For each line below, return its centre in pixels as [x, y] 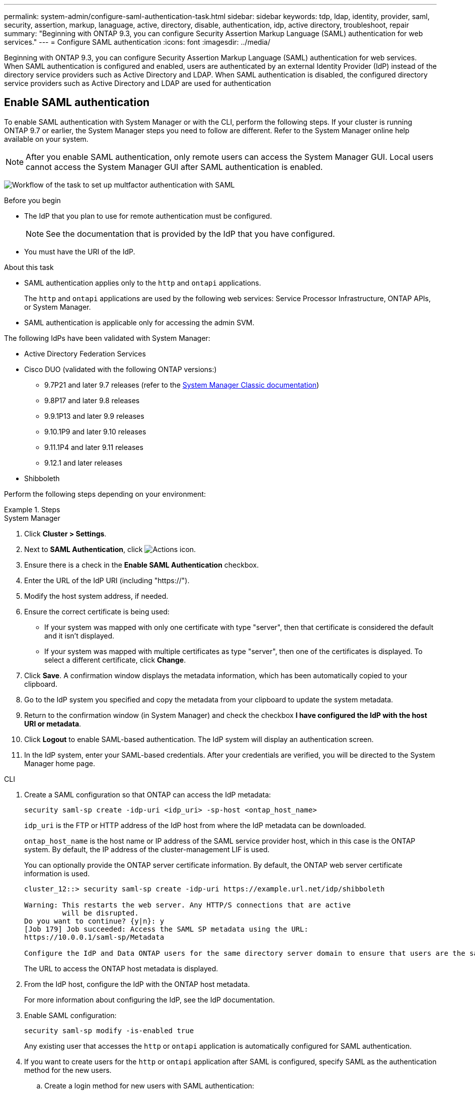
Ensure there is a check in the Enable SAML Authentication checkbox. [142, 565]
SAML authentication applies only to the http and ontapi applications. [143, 283]
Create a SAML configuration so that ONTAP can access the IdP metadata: [148, 794]
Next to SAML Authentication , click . [110, 549]
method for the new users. [68, 1070]
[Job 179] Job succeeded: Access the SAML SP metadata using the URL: [166, 929]
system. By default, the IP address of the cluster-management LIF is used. [147, 849]
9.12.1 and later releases [84, 463]
